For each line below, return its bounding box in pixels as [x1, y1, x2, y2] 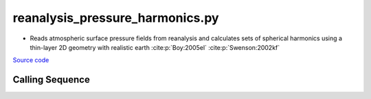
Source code [12, 56, 49, 64]
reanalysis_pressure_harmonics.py [12, 10, 219, 25]
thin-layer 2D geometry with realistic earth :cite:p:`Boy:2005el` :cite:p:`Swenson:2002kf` [30, 43, 280, 51]
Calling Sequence [12, 74, 91, 85]
